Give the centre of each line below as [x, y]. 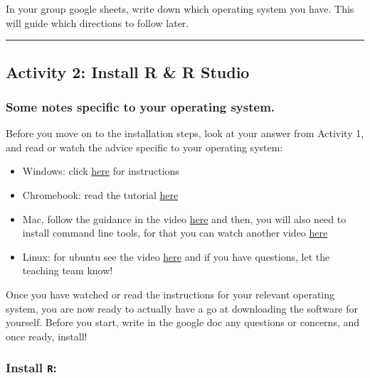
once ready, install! [47, 336]
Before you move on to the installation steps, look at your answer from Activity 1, [185, 133]
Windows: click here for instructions [101, 171]
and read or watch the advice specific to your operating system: [144, 147]
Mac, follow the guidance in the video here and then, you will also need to [184, 218]
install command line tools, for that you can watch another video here [175, 233]
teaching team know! [68, 270]
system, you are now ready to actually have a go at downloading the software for [182, 308]
